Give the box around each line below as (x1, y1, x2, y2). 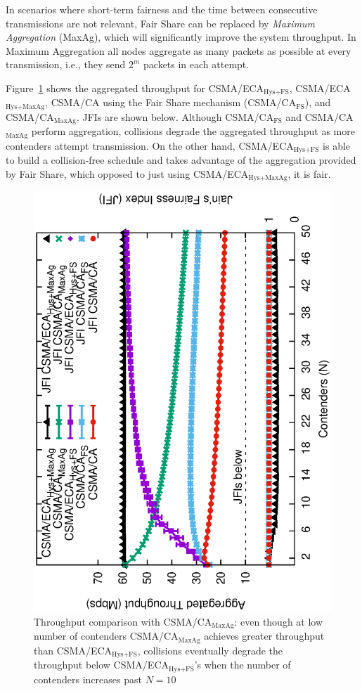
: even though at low (234, 614, 323, 628)
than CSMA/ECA (34, 642, 112, 657)
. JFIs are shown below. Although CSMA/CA (76, 109, 274, 124)
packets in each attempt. (143, 57, 250, 72)
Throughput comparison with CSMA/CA (34, 614, 212, 628)
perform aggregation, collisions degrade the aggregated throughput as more (31, 124, 355, 138)
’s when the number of (194, 657, 291, 672)
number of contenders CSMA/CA (34, 628, 179, 643)
